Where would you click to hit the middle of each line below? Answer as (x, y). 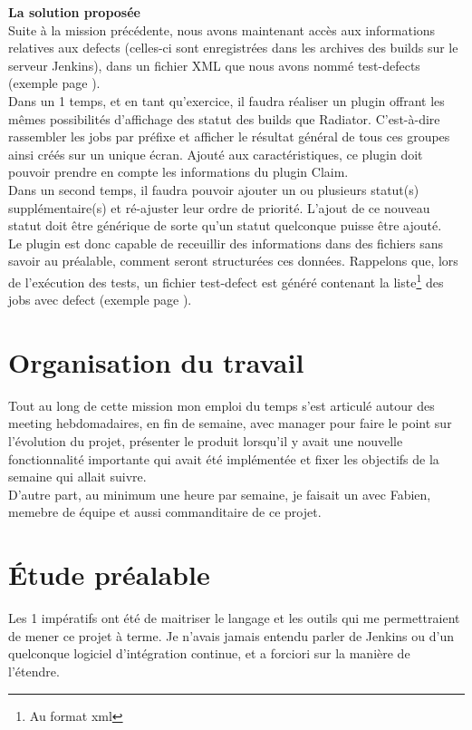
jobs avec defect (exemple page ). (100, 300)
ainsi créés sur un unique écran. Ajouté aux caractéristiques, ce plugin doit (216, 154)
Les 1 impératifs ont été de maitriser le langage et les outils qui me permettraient (234, 618)
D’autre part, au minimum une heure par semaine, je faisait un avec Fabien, (220, 494)
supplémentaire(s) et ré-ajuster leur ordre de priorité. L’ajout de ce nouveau (219, 207)
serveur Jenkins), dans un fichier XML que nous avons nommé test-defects (214, 65)
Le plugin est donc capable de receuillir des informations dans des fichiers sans (226, 243)
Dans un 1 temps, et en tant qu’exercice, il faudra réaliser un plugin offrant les (226, 100)
